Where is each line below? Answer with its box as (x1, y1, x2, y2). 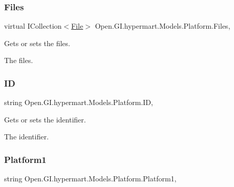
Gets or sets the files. (4, 37, 70, 48)
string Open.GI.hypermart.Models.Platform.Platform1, (4, 173, 177, 184)
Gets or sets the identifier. (4, 114, 86, 124)
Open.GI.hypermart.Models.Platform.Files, (95, 20, 230, 31)
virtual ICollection (4, 20, 62, 31)
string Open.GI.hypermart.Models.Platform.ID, (4, 97, 153, 108)
